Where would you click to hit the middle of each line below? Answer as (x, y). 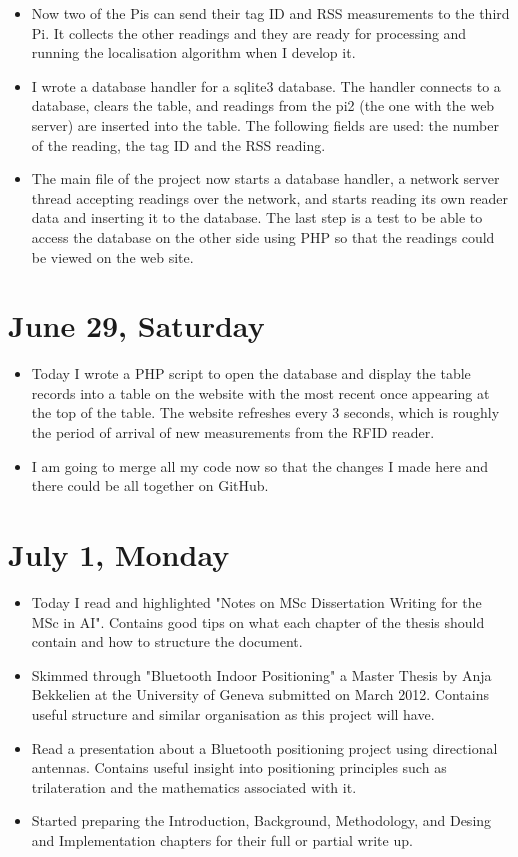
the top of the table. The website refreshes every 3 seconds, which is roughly (265, 412)
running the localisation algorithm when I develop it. (193, 52)
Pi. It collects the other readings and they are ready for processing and (249, 32)
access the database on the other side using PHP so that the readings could (263, 236)
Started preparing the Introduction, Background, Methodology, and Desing (261, 820)
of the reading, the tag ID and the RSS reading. (178, 144)
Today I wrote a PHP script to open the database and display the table (251, 373)
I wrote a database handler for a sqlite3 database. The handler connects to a (266, 85)
